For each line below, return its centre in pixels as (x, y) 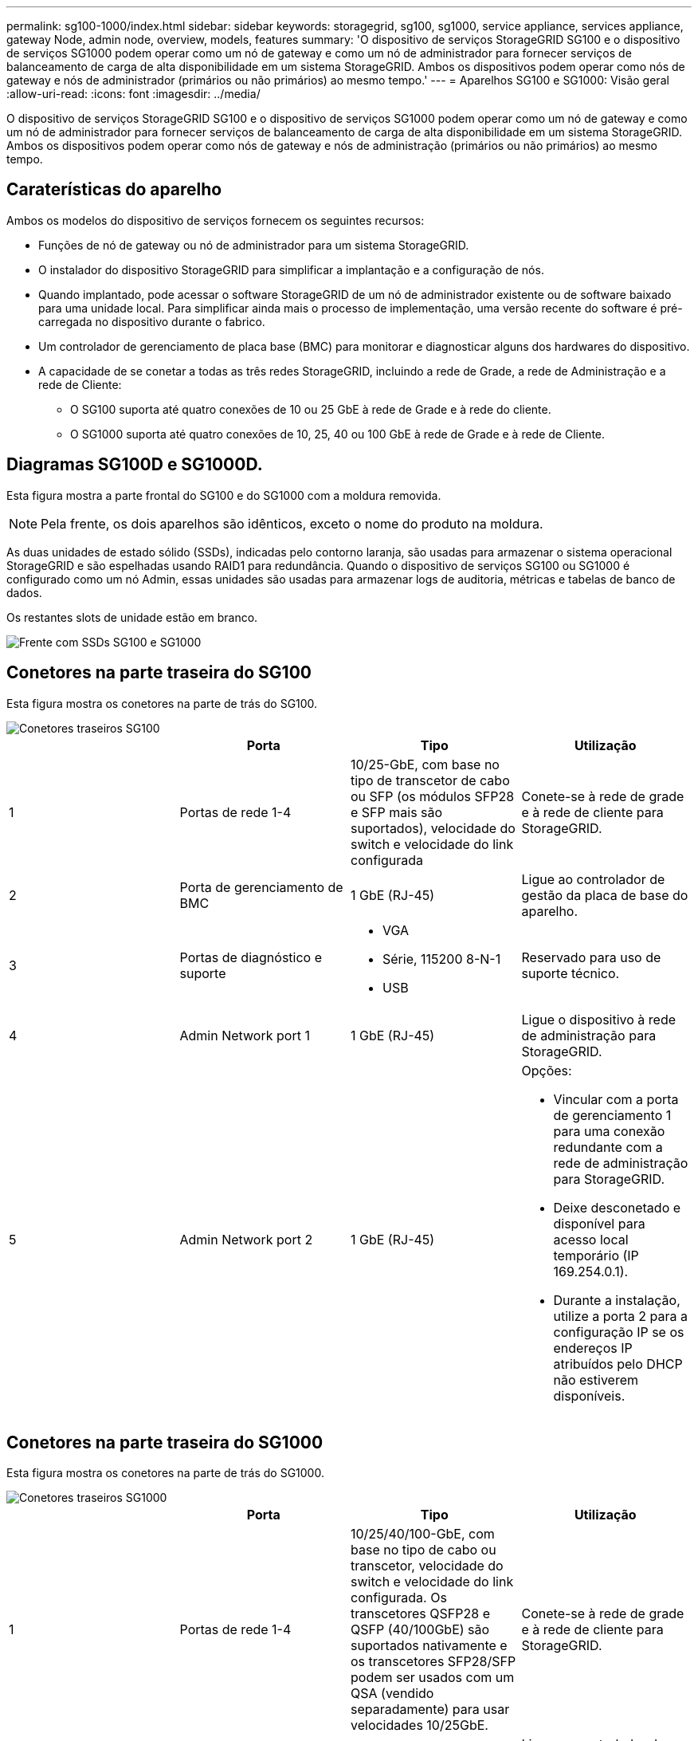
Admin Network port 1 (245, 1035)
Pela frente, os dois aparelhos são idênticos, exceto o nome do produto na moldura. (292, 523)
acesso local (591, 1239)
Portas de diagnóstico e (251, 957)
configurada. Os (399, 1598)
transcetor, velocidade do (427, 1566)
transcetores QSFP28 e (420, 1614)
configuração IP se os (619, 1332)
